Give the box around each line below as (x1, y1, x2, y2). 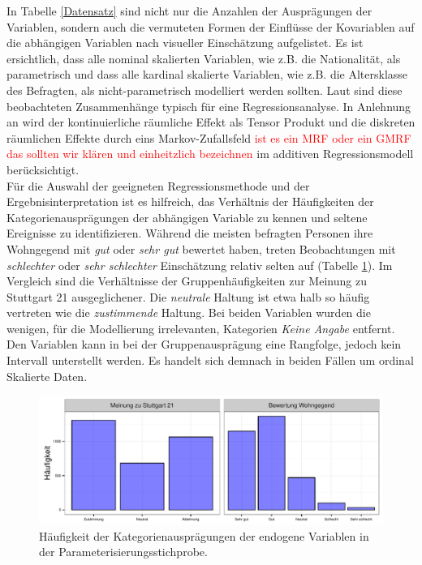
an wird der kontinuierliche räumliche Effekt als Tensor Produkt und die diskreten (6, 113, 416, 131)
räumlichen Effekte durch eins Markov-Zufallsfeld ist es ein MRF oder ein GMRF (6, 129, 411, 146)
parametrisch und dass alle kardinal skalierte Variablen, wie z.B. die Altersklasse (6, 66, 408, 83)
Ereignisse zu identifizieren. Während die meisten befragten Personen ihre (6, 225, 373, 242)
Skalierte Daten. (6, 367, 88, 384)
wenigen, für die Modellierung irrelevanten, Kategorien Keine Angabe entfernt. (6, 319, 395, 336)
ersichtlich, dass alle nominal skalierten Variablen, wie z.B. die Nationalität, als (6, 49, 401, 66)
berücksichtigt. (6, 161, 80, 178)
